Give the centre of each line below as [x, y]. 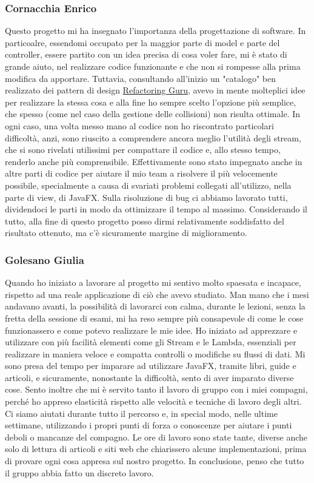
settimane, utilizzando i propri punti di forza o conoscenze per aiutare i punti [149, 425]
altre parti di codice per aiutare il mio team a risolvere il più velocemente [141, 173]
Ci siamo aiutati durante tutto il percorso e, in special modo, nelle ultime [141, 413]
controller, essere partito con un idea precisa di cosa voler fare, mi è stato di [146, 54]
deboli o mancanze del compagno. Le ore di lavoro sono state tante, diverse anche [156, 437]
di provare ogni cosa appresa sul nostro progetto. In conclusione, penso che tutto [155, 461]
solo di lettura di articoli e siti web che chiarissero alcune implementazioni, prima [156, 449]
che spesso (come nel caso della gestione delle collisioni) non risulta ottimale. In [153, 114]
